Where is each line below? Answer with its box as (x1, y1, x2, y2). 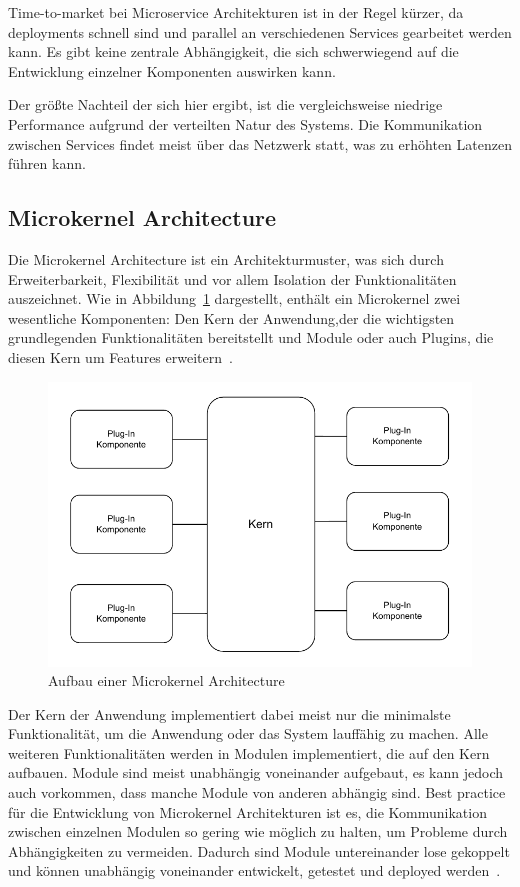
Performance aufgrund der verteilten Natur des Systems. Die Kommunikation (8, 113, 483, 134)
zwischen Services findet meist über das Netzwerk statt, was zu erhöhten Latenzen (8, 133, 512, 154)
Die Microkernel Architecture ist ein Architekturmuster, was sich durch (8, 248, 444, 269)
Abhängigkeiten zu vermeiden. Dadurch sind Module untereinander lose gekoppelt (8, 840, 510, 861)
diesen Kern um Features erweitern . (8, 346, 233, 367)
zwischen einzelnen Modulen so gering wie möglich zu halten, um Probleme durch (8, 821, 508, 842)
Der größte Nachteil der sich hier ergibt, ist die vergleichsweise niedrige (8, 94, 443, 115)
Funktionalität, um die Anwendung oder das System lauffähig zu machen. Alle (8, 723, 488, 744)
